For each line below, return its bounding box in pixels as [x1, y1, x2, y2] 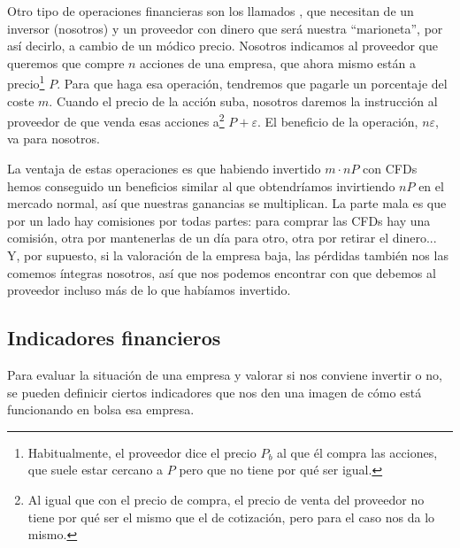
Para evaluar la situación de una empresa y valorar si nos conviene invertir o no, [7, 366, 442, 384]
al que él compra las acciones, [277, 443, 438, 461]
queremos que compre [7, 53, 125, 72]
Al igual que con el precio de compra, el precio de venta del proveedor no [27, 490, 425, 508]
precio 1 [7, 72, 45, 93]
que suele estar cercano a [27, 460, 164, 479]
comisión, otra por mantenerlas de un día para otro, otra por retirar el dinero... [7, 228, 437, 247]
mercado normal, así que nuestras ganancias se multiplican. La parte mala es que [7, 194, 447, 212]
